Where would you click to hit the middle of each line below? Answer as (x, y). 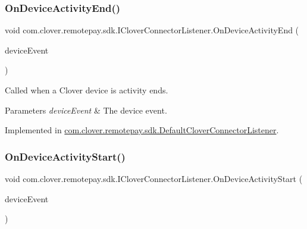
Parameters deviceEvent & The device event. (86, 110)
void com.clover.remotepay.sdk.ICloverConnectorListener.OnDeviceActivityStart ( (154, 178)
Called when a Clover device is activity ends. (87, 90)
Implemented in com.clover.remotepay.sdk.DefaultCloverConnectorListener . (142, 130)
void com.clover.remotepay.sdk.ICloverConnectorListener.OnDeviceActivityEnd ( (152, 30)
